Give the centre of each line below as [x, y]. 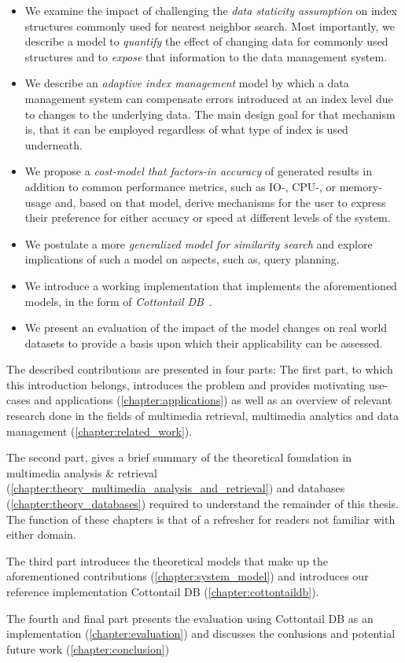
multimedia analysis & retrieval [82, 472]
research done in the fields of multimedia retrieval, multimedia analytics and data [202, 416]
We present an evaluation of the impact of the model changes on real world [206, 328]
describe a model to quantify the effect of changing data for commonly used [206, 41]
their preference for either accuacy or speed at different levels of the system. [208, 217]
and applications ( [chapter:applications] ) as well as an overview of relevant [213, 400]
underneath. [53, 144]
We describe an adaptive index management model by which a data [187, 83]
